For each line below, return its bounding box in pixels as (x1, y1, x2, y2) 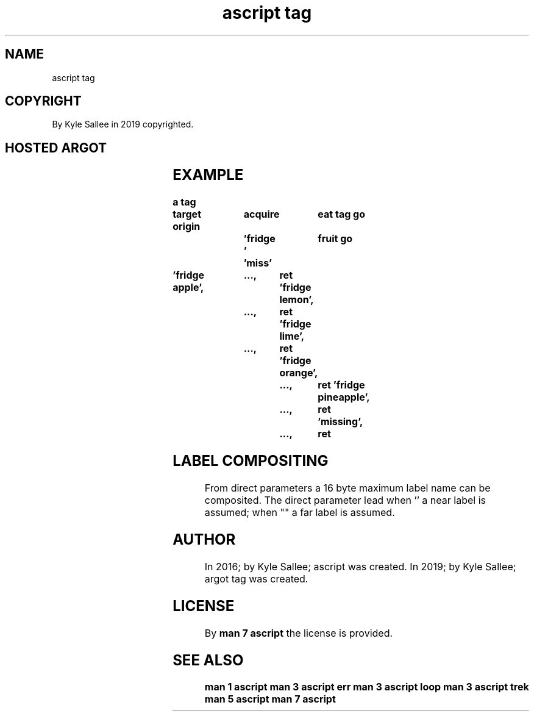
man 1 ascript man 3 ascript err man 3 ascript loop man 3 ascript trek (204, 681, 529, 693)
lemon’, (279, 293, 314, 306)
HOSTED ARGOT (5, 140, 107, 156)
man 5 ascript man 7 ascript (204, 693, 336, 706)
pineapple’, (318, 391, 370, 404)
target (173, 208, 202, 221)
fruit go (318, 232, 353, 245)
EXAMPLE (173, 166, 244, 184)
